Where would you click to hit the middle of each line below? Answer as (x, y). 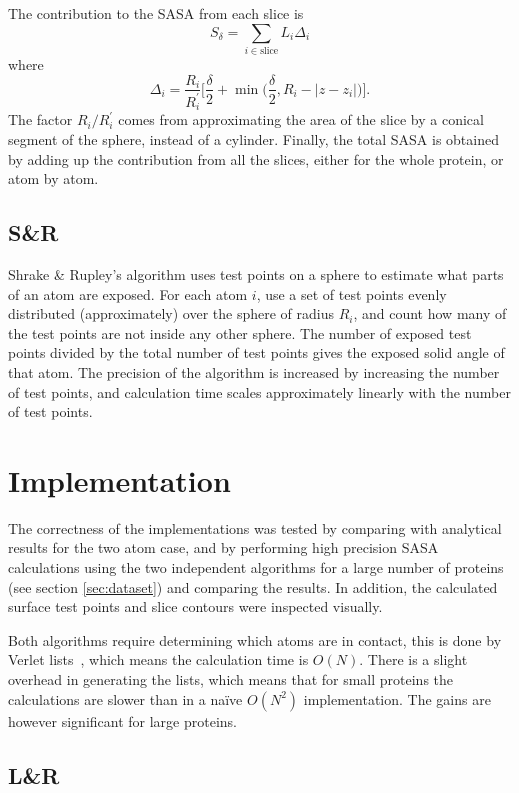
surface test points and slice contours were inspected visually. (195, 606)
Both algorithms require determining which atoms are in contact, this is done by (255, 639)
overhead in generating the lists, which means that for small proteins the (231, 678)
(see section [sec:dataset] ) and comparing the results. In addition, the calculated (253, 586)
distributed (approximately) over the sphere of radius (171, 313)
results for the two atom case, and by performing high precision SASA (223, 547)
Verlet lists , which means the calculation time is (158, 659)
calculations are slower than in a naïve (125, 698)
